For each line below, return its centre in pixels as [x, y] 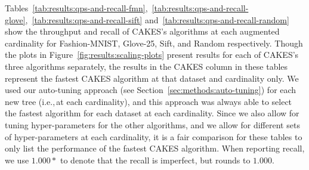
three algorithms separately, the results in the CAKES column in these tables [146, 66]
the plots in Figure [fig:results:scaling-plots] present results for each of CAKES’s [152, 55]
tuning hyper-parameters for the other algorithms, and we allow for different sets [152, 124]
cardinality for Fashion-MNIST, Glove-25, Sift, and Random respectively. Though [154, 43]
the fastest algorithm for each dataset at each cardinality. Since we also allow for [152, 113]
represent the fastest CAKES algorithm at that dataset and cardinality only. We [152, 78]
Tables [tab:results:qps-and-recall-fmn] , [76, 8]
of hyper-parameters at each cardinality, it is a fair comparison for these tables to [154, 136]
